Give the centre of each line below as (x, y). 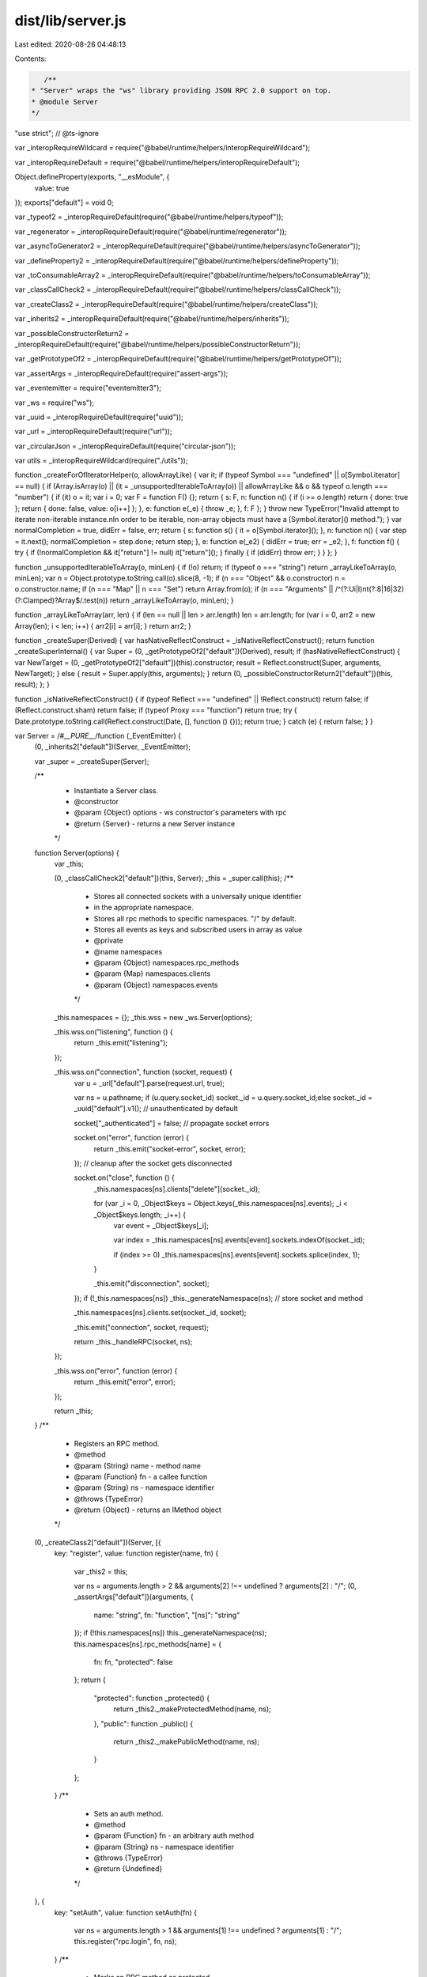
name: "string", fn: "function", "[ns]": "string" (167, 1615)
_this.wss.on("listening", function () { (113, 1032)
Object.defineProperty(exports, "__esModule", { (92, 177)
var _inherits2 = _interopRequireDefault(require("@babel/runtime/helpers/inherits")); (152, 319)
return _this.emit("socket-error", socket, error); (170, 1149)
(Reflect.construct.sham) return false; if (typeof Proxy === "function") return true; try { (156, 710)
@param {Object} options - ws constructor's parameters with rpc (180, 813)
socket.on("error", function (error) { (132, 1138)
